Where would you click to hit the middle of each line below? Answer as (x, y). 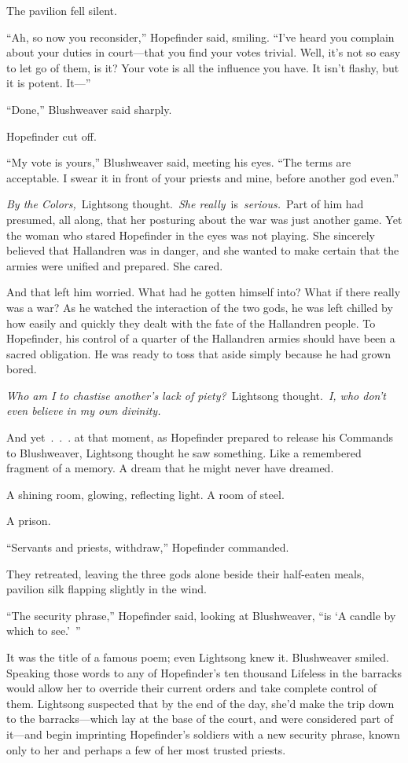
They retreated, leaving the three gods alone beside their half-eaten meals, (186, 573)
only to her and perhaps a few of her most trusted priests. (146, 749)
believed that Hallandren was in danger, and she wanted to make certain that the (203, 250)
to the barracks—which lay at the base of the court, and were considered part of (200, 719)
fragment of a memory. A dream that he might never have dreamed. (170, 468)
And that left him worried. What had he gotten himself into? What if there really (204, 292)
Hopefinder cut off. (51, 136)
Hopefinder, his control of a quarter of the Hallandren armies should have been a (201, 338)
